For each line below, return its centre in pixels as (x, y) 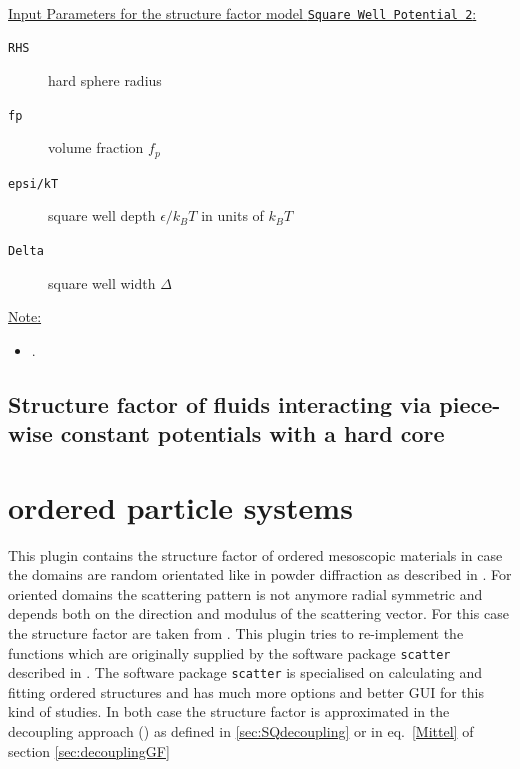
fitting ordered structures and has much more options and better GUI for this (246, 691)
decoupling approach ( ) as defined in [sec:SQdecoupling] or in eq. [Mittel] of (241, 731)
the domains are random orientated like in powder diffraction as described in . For (260, 574)
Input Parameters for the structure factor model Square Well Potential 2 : (242, 12)
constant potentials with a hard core (252, 433)
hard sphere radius (105, 79)
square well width (102, 282)
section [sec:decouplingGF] (89, 750)
